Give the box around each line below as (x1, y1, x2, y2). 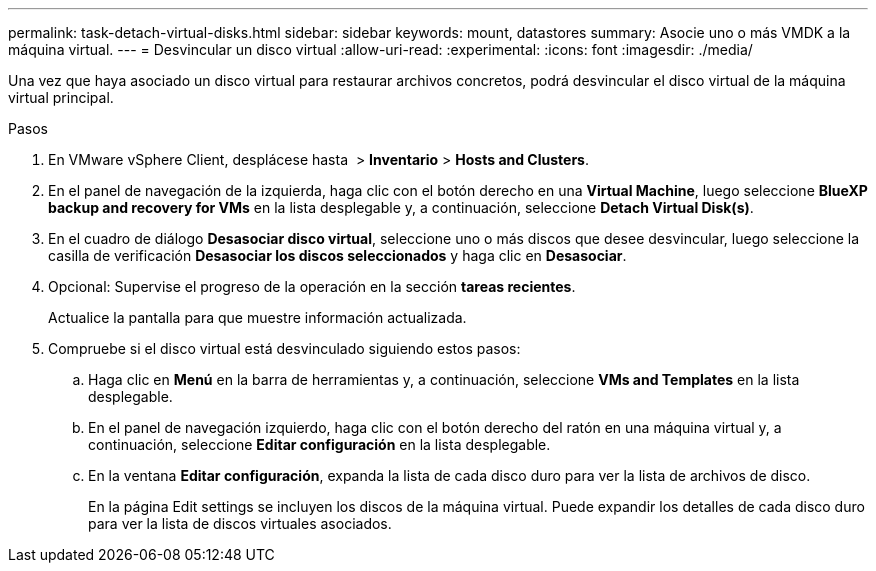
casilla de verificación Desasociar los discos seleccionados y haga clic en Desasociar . (48, 247, 627, 264)
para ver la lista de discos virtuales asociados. (88, 515, 392, 532)
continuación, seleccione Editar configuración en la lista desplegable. (88, 436, 551, 453)
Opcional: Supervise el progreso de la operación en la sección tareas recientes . (48, 278, 576, 295)
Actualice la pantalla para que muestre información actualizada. (48, 309, 467, 326)
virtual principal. (8, 89, 114, 106)
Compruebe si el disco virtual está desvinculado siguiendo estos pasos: (48, 340, 521, 357)
